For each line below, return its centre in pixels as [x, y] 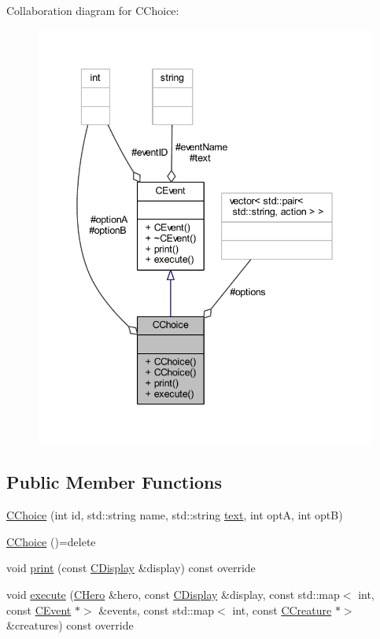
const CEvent [39, 609]
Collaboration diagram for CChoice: [93, 10]
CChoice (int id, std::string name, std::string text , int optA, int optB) [175, 515]
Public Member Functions [114, 482]
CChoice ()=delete [51, 541]
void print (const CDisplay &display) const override [131, 568]
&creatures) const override [70, 625]
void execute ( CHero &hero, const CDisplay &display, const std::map [173, 595]
